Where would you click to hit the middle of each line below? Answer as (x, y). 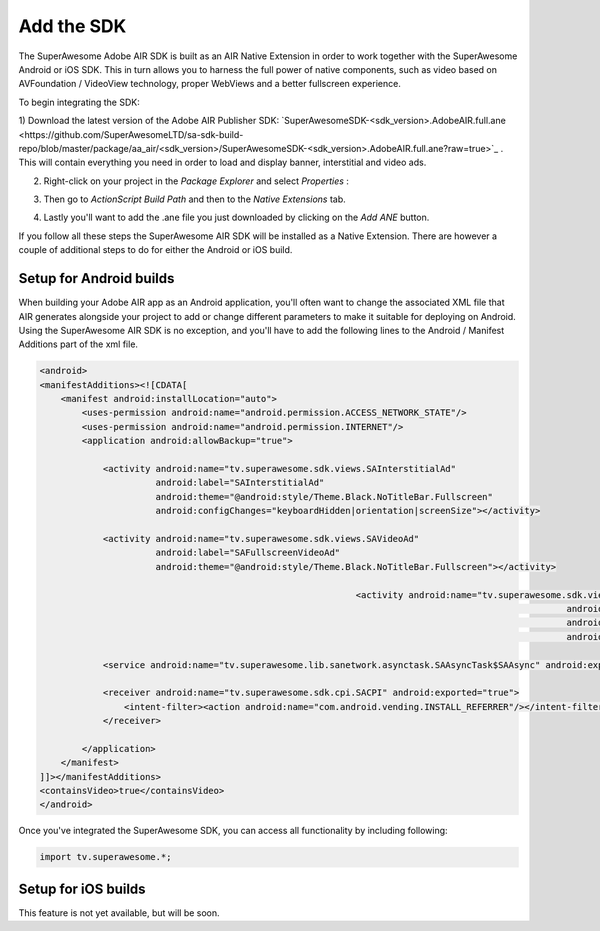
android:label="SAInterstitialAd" (240, 483)
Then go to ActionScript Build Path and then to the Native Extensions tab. (195, 199)
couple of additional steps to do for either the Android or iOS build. (155, 250)
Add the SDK (72, 26)
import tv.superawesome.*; (105, 857)
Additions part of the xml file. (78, 344)
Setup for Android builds (96, 278)
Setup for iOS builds (82, 888)
